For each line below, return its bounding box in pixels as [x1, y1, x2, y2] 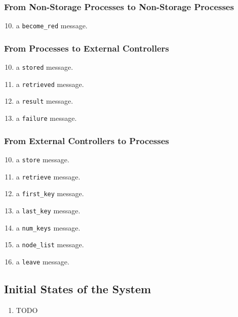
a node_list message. [16, 239, 84, 250]
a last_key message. [16, 205, 81, 215]
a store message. [16, 154, 69, 164]
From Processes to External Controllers [4, 41, 169, 54]
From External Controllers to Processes [4, 134, 169, 147]
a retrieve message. [16, 171, 81, 182]
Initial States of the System [4, 281, 151, 296]
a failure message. [16, 113, 77, 123]
